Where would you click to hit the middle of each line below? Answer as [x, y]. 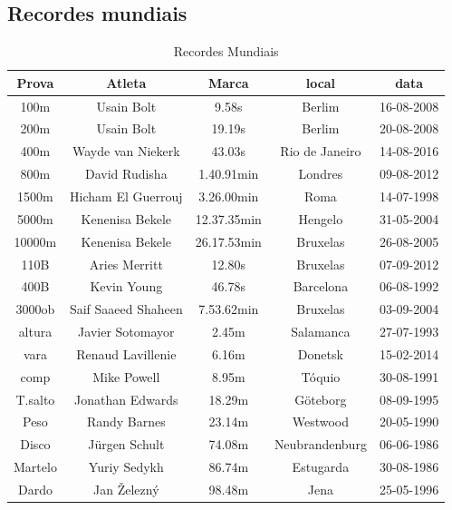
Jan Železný [126, 489]
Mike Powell [126, 376]
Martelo [35, 467]
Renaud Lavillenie [126, 353]
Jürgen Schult [126, 444]
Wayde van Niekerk [126, 151]
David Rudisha [126, 174]
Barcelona [321, 286]
